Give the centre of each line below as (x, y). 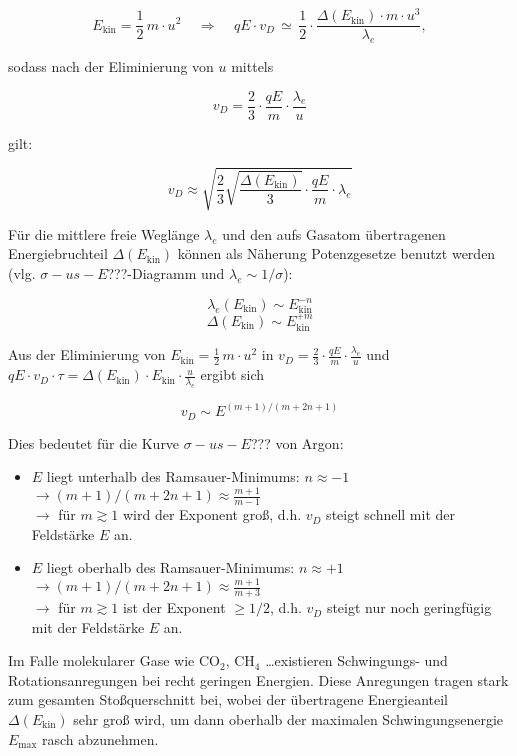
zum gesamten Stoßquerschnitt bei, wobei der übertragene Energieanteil (228, 699)
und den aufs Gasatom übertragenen (334, 233)
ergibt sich (232, 374)
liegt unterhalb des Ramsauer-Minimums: (173, 476)
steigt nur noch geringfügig (409, 607)
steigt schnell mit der (391, 514)
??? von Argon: (297, 442)
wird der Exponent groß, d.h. (212, 514)
